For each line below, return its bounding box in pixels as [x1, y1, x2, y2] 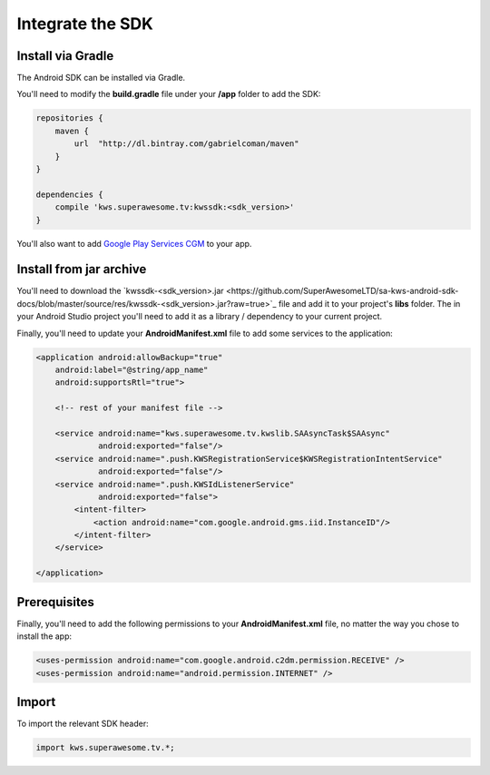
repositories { [35, 113, 103, 123]
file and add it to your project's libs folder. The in [278, 298, 461, 309]
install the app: [16, 631, 73, 642]
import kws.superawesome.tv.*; [35, 742, 176, 752]
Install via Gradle [16, 48, 114, 64]
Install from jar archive [16, 261, 147, 277]
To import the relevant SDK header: [16, 718, 149, 730]
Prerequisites [16, 594, 94, 610]
